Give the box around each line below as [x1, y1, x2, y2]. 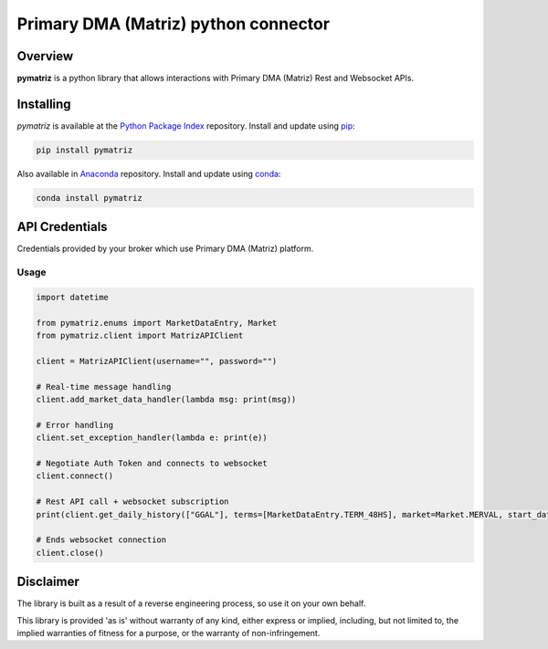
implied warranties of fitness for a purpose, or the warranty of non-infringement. [16, 628, 321, 639]
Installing [16, 96, 72, 111]
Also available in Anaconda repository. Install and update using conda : [16, 168, 281, 179]
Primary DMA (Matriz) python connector [16, 14, 331, 34]
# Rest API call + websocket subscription [36, 497, 229, 507]
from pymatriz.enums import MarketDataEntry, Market [36, 318, 278, 328]
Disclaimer [16, 574, 79, 590]
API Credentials [16, 219, 109, 235]
